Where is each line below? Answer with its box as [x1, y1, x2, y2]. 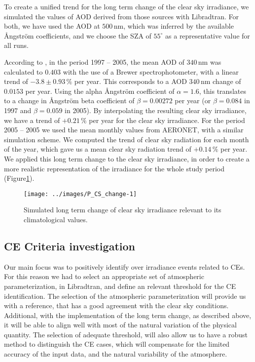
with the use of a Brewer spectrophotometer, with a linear [63, 66, 239, 77]
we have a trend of [4, 115, 60, 125]
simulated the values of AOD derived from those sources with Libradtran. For [4, 11, 239, 21]
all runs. [4, 40, 29, 50]
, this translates [199, 85, 246, 96]
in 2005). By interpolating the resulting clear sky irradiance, [65, 105, 247, 115]
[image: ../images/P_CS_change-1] [24, 190, 137, 198]
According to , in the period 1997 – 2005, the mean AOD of [4, 56, 184, 67]
